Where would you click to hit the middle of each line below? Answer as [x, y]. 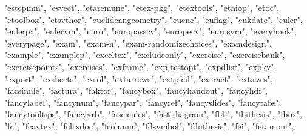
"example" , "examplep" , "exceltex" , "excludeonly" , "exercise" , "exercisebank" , [145, 55]
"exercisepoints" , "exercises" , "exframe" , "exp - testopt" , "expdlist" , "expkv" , [140, 66]
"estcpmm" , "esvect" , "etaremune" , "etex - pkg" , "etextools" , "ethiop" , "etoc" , [142, 7]
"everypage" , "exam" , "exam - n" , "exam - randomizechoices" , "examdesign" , [138, 43]
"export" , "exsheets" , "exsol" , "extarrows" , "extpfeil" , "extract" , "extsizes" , [139, 78]
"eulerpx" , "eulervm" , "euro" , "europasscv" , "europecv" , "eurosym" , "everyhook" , [150, 31]
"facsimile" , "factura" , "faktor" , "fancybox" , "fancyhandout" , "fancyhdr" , [136, 90]
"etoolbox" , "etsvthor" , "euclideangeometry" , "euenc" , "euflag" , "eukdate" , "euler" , [153, 19]
